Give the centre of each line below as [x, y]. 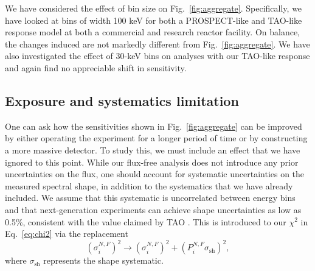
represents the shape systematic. [103, 260]
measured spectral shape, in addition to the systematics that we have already [149, 185]
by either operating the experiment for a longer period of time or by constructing [156, 138]
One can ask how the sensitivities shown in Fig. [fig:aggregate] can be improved [154, 126]
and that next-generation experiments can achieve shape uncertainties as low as [153, 209]
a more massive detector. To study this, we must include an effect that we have [153, 150]
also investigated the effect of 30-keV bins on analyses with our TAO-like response [157, 56]
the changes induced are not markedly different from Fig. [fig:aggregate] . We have [157, 44]
